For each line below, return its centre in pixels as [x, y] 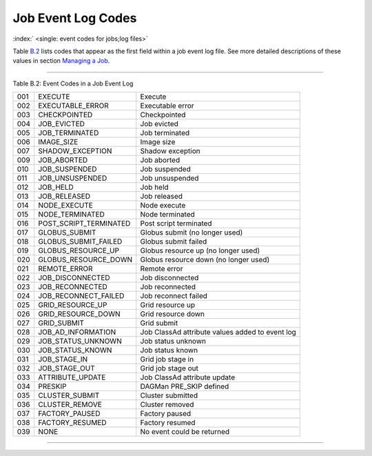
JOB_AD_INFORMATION [77, 333]
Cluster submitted [169, 395]
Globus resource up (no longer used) [200, 250]
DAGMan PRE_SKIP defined [185, 386]
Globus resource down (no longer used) [205, 260]
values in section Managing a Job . [61, 61]
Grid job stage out [169, 368]
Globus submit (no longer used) [192, 232]
